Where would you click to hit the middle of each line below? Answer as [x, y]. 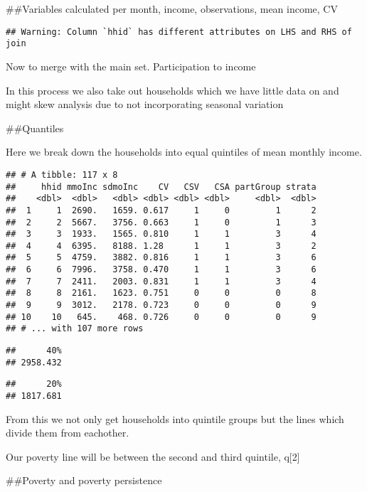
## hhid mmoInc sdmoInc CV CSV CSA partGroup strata [161, 187]
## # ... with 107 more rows [75, 329]
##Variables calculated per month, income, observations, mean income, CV [172, 9]
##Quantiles [35, 128]
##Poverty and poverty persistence [84, 480]
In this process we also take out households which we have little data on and [172, 90]
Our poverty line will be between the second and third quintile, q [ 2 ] [153, 456]
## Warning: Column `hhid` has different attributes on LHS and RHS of [179, 32]
